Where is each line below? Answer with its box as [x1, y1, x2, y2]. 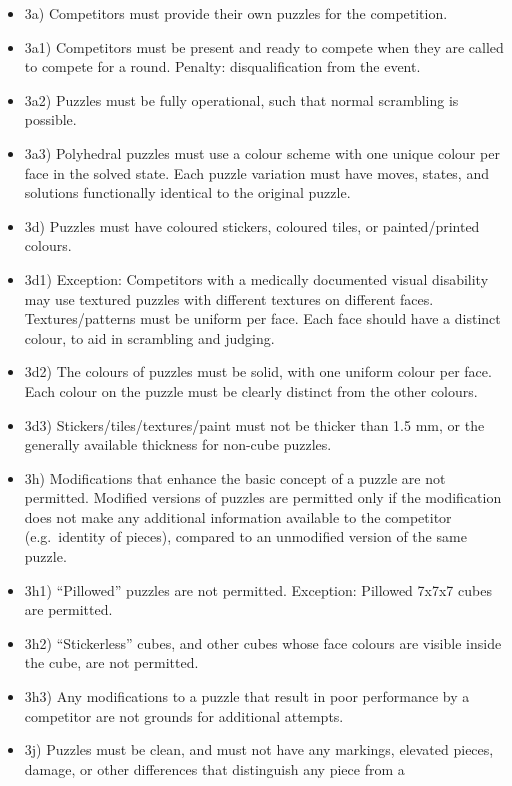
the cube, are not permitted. [24, 652, 199, 673]
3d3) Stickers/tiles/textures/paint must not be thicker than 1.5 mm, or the [24, 414, 485, 435]
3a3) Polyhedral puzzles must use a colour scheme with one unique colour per [24, 142, 500, 163]
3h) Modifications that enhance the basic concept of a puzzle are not [24, 467, 446, 488]
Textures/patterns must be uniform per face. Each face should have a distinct [24, 308, 501, 329]
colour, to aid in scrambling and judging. [24, 327, 275, 348]
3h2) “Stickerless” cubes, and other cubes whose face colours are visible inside [24, 632, 502, 653]
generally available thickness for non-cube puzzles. [24, 434, 332, 455]
